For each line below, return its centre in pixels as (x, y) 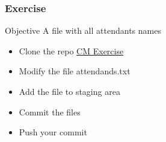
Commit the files (50, 111)
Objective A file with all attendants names (83, 31)
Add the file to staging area (69, 91)
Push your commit (53, 132)
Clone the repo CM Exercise (71, 50)
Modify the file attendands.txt (75, 71)
